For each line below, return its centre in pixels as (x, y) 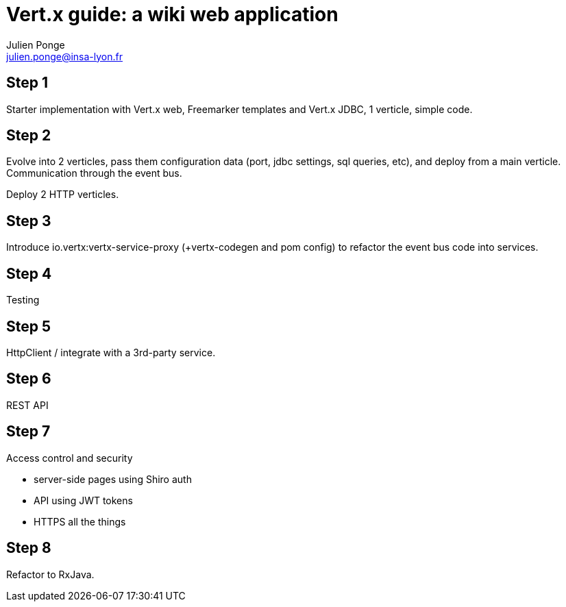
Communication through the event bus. (94, 173)
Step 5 (29, 326)
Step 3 (29, 221)
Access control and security (70, 458)
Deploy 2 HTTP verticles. (63, 195)
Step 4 (29, 273)
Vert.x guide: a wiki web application (172, 14)
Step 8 (29, 548)
